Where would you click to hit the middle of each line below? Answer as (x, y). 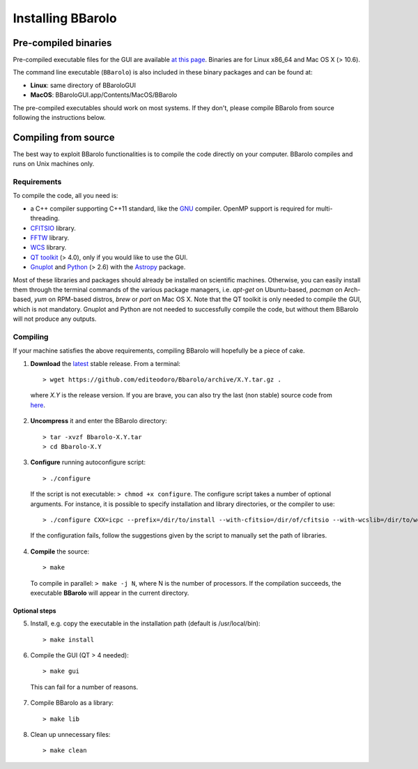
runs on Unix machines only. (54, 164)
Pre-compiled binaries (62, 43)
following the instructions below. (59, 118)
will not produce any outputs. (55, 319)
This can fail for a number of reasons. (84, 687)
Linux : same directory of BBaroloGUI (83, 85)
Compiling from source (64, 137)
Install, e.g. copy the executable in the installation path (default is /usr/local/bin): (145, 623)
